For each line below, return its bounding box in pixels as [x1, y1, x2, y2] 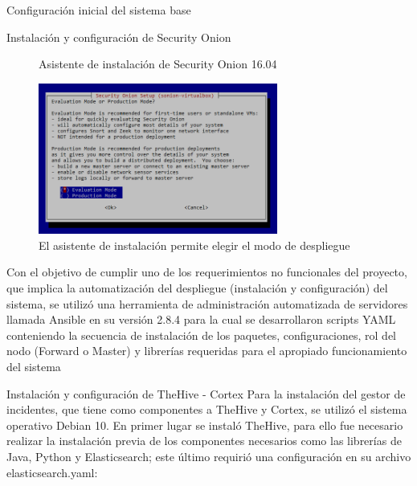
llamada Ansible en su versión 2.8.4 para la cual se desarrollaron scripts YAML [6, 311, 396, 328]
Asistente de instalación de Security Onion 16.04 [39, 55, 277, 72]
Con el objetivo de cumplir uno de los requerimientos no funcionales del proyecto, [6, 263, 407, 280]
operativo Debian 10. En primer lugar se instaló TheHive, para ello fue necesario [6, 416, 403, 433]
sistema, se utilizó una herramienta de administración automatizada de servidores [6, 295, 408, 312]
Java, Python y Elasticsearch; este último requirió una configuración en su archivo [6, 447, 411, 464]
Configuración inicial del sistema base [6, 2, 191, 18]
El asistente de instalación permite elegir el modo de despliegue [39, 236, 350, 253]
